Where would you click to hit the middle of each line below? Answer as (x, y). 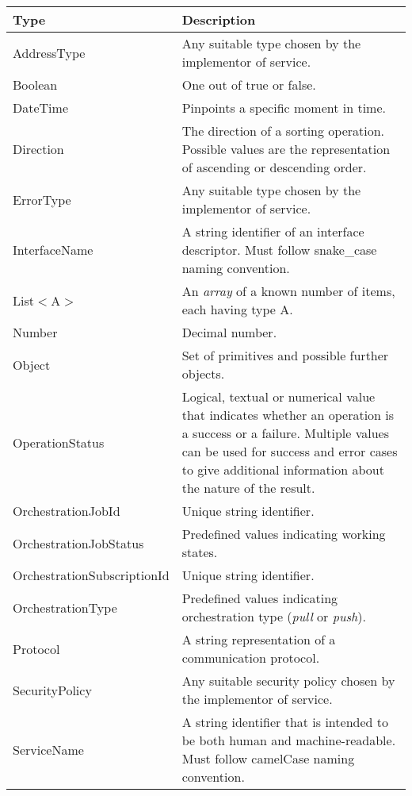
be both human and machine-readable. (289, 740)
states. (200, 552)
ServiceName (48, 749)
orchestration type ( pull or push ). (274, 616)
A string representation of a (259, 639)
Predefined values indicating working (284, 534)
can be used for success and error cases (290, 451)
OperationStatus (59, 442)
